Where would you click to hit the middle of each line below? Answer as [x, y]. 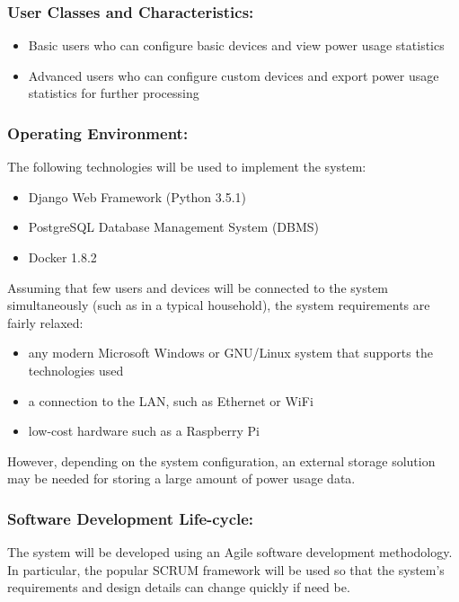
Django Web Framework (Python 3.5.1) [137, 196]
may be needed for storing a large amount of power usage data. [181, 478]
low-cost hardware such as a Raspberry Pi [144, 431]
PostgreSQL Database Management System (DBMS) [174, 227]
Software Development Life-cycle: [131, 518]
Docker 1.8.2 [62, 257]
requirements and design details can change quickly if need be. [179, 587]
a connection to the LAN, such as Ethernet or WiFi [171, 400]
